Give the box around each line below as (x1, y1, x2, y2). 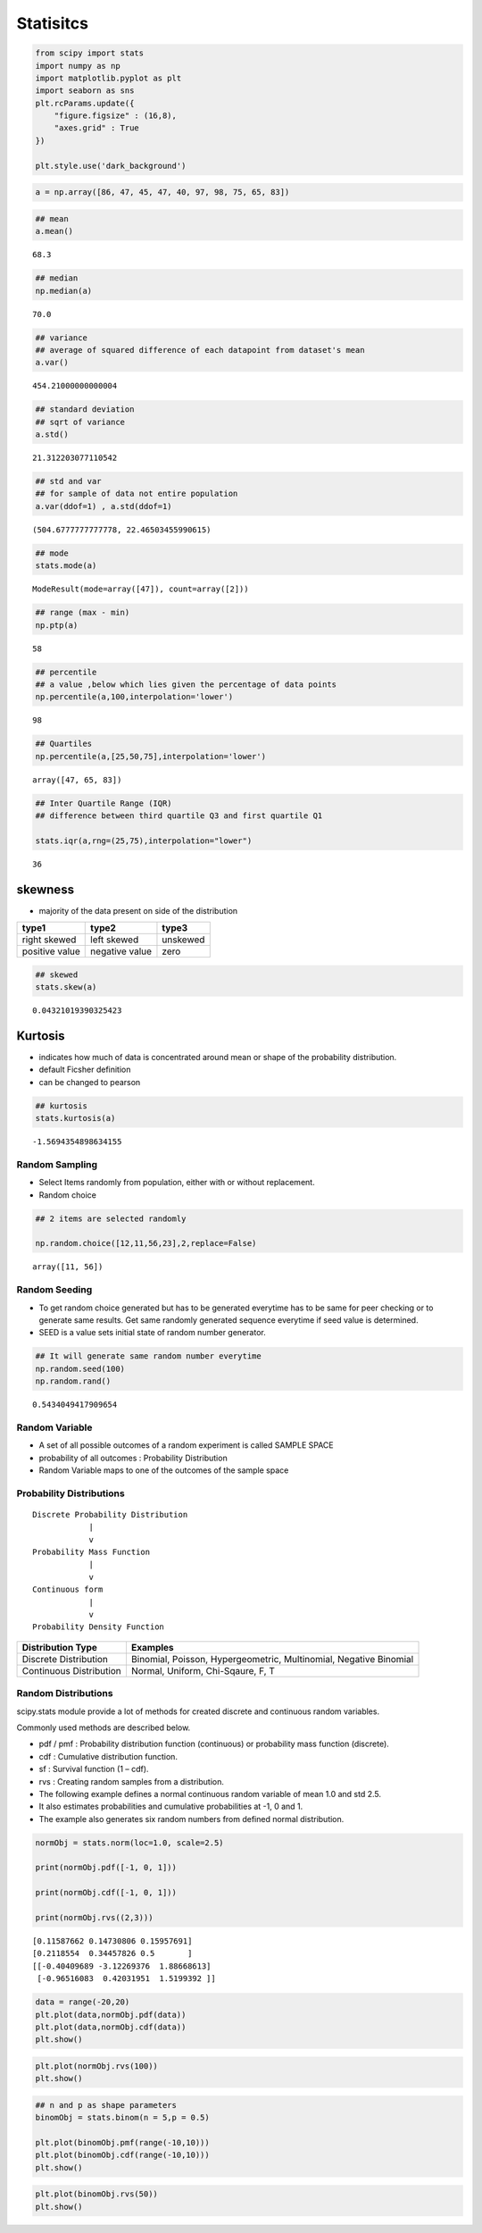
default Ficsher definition (38, 1064, 131, 1075)
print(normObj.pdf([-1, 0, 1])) (35, 1862, 178, 1873)
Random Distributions (16, 1687, 113, 1700)
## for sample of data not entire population (35, 489, 238, 499)
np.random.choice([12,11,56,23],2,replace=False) (35, 1238, 257, 1249)
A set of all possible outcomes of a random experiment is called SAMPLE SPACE (38, 1440, 334, 1451)
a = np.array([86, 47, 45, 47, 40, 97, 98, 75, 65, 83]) (35, 188, 290, 197)
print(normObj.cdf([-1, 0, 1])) (35, 1887, 178, 1898)
